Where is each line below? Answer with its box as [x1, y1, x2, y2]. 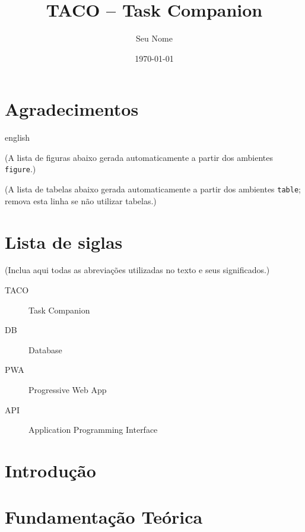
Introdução [5, 458, 96, 482]
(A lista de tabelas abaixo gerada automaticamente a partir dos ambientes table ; [5, 183, 301, 195]
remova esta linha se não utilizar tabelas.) [5, 194, 157, 207]
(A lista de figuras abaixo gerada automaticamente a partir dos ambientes [5, 151, 273, 163]
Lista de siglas [5, 229, 123, 254]
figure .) [5, 163, 36, 175]
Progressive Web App [28, 384, 107, 396]
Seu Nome [136, 32, 173, 45]
